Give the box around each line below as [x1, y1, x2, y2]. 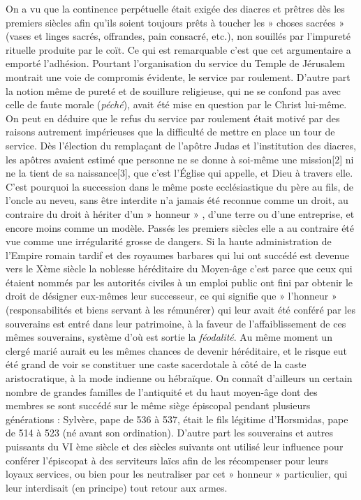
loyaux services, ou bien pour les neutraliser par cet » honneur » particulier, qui [6, 466, 348, 481]
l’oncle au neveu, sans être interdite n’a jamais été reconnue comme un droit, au [6, 193, 348, 207]
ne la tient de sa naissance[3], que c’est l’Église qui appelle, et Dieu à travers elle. [6, 166, 353, 180]
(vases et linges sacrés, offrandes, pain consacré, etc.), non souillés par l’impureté [6, 29, 351, 43]
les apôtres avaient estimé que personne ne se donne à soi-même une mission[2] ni [6, 152, 354, 166]
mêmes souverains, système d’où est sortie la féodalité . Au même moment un [6, 330, 332, 344]
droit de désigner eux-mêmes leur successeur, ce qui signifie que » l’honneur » [6, 288, 337, 303]
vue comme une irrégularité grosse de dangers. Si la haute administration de [6, 234, 332, 249]
